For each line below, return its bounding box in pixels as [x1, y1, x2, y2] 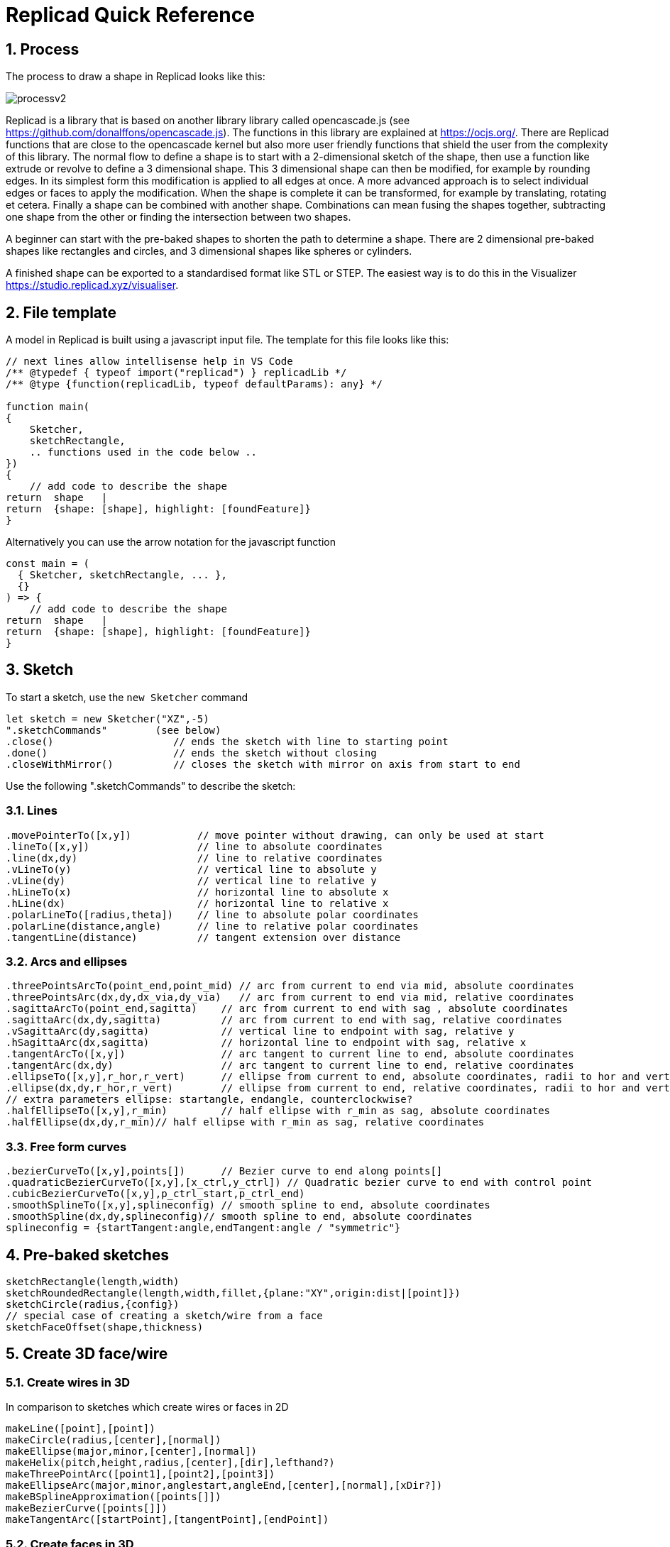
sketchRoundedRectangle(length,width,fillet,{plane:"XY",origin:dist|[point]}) [6, 1287, 461, 1299]
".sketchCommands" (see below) [6, 724, 221, 736]
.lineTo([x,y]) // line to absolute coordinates [6, 840, 383, 852]
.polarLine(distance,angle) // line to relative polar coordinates [6, 920, 419, 932]
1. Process [6, 40, 79, 58]
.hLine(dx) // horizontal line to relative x [6, 897, 389, 909]
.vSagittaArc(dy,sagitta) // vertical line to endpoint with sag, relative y [6, 1025, 515, 1037]
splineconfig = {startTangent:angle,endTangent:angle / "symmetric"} [6, 1222, 401, 1234]
